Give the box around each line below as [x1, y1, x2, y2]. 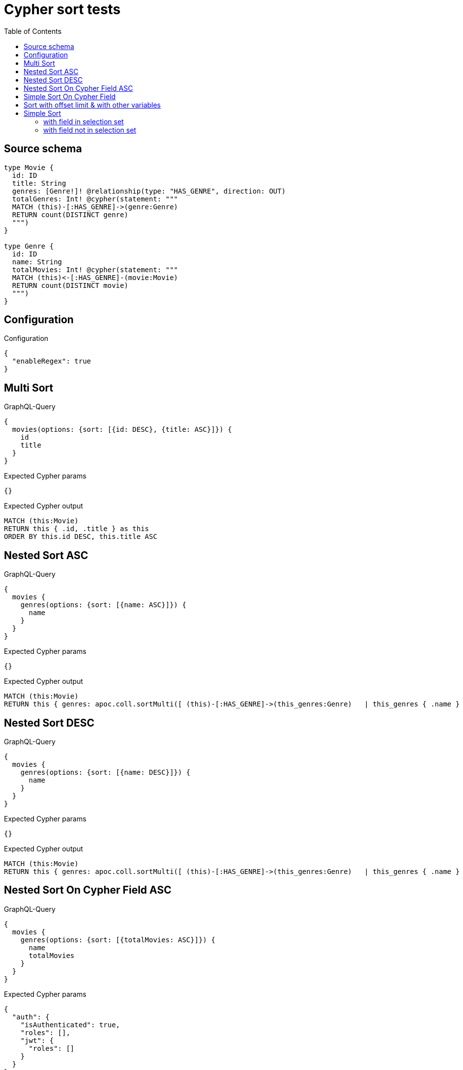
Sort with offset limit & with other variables [24, 100, 161, 109]
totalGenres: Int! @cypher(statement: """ [12, 195, 178, 203]
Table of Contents [4, 27, 62, 35]
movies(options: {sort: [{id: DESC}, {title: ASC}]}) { [12, 425, 232, 434]
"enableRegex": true [12, 357, 91, 366]
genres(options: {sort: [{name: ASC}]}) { [20, 601, 186, 609]
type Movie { [4, 163, 54, 171]
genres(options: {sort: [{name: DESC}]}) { [20, 768, 191, 776]
